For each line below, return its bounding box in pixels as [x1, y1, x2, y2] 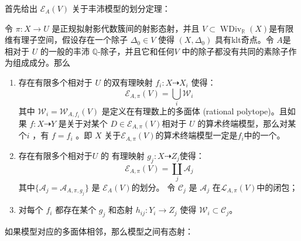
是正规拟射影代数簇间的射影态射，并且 [52, 22, 200, 34]
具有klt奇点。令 [214, 33, 274, 46]
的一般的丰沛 [40, 45, 90, 57]
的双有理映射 [103, 76, 153, 88]
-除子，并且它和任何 [97, 45, 175, 57]
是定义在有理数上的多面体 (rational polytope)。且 [101, 104, 288, 117]
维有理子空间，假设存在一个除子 [5, 33, 128, 46]
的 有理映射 [101, 149, 145, 161]
